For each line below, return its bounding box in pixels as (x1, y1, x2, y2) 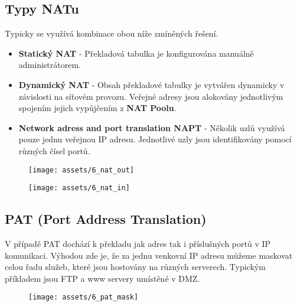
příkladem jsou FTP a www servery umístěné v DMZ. (5, 272, 200, 284)
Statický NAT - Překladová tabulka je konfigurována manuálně (18, 47, 254, 59)
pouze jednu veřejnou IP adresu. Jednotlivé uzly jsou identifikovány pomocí (18, 133, 292, 145)
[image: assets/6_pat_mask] (28, 293, 139, 302)
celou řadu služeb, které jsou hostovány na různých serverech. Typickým (5, 261, 266, 273)
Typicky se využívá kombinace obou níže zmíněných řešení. (5, 27, 218, 40)
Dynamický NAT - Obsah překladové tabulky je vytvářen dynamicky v (18, 78, 285, 90)
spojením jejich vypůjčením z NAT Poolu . (18, 102, 177, 114)
